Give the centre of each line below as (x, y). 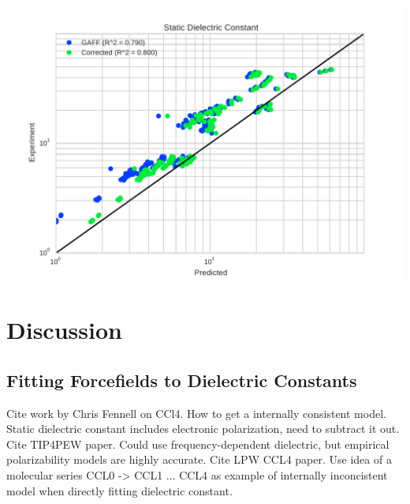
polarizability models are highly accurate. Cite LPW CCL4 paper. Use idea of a (199, 459)
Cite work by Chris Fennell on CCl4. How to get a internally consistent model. (196, 413)
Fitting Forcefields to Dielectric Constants (182, 380)
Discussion (64, 330)
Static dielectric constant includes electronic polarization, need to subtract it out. (203, 429)
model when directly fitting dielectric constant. (119, 490)
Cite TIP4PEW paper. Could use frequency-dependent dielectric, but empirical (198, 444)
